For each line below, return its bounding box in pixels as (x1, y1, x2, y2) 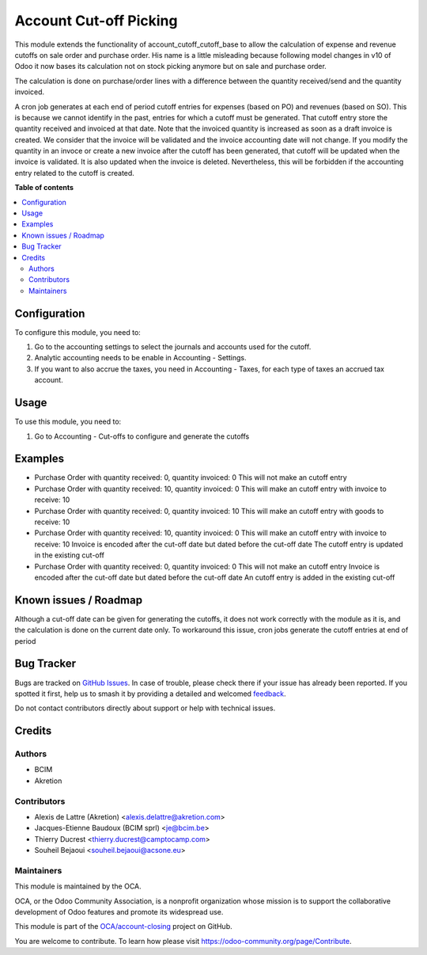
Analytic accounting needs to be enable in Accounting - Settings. (34, 353, 247, 363)
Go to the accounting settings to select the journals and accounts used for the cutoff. (34, 342, 312, 352)
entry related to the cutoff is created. (14, 168, 134, 177)
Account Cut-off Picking (14, 12, 178, 29)
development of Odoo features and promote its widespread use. (14, 907, 224, 917)
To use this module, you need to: (14, 417, 122, 427)
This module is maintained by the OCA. (14, 881, 142, 891)
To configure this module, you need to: (14, 327, 142, 337)
